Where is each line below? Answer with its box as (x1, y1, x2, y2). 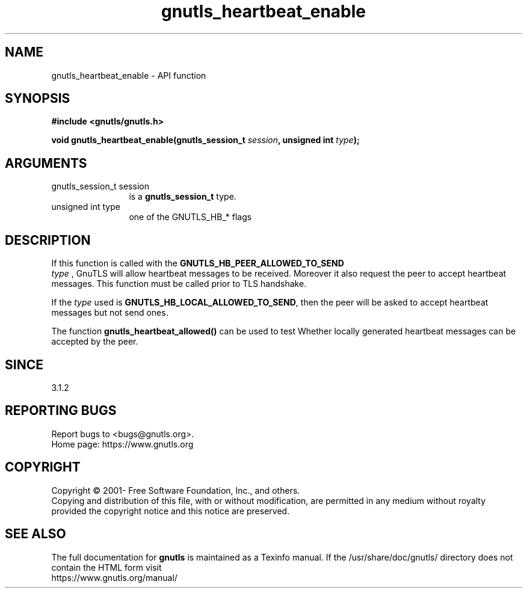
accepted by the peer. (51, 336, 138, 347)
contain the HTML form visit (51, 562, 162, 573)
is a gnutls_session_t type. (129, 191, 236, 202)
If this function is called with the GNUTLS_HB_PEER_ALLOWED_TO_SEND (51, 258, 344, 269)
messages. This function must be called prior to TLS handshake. (51, 278, 307, 289)
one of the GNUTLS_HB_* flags (129, 212, 252, 223)
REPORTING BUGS (5, 403, 117, 419)
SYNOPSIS (5, 91, 70, 106)
